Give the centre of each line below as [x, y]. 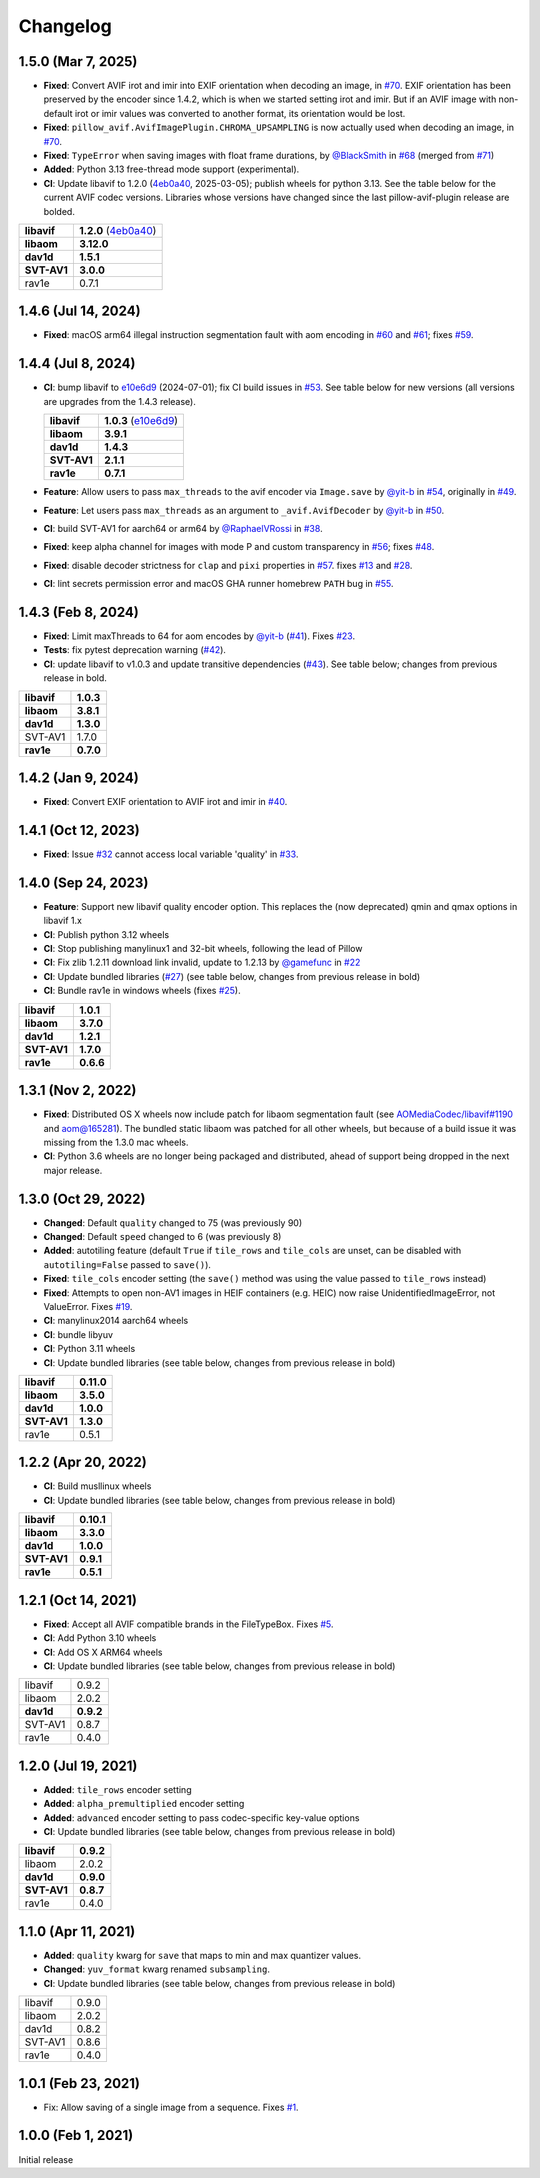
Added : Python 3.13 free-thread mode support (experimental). [171, 169]
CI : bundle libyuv [78, 1334]
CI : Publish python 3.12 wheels [106, 934]
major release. [73, 1170]
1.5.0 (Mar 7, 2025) [78, 61]
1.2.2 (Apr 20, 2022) [82, 1462]
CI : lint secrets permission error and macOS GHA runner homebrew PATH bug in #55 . [218, 584]
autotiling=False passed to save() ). [127, 1264]
